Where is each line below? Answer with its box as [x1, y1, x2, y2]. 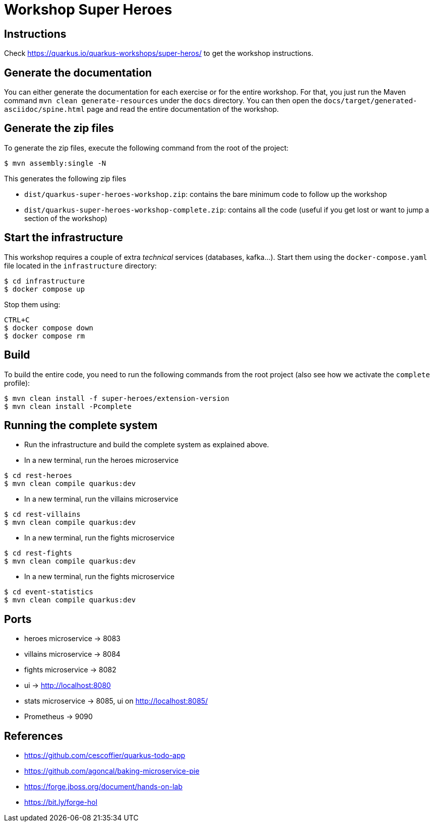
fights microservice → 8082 [24, 665, 116, 674]
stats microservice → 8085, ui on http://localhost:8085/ [24, 697, 208, 706]
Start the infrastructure [4, 231, 123, 244]
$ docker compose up [4, 285, 85, 293]
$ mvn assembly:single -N [4, 159, 106, 167]
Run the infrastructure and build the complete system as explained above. [24, 440, 269, 449]
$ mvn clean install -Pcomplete [4, 402, 132, 410]
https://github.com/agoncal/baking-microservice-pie [24, 767, 200, 776]
